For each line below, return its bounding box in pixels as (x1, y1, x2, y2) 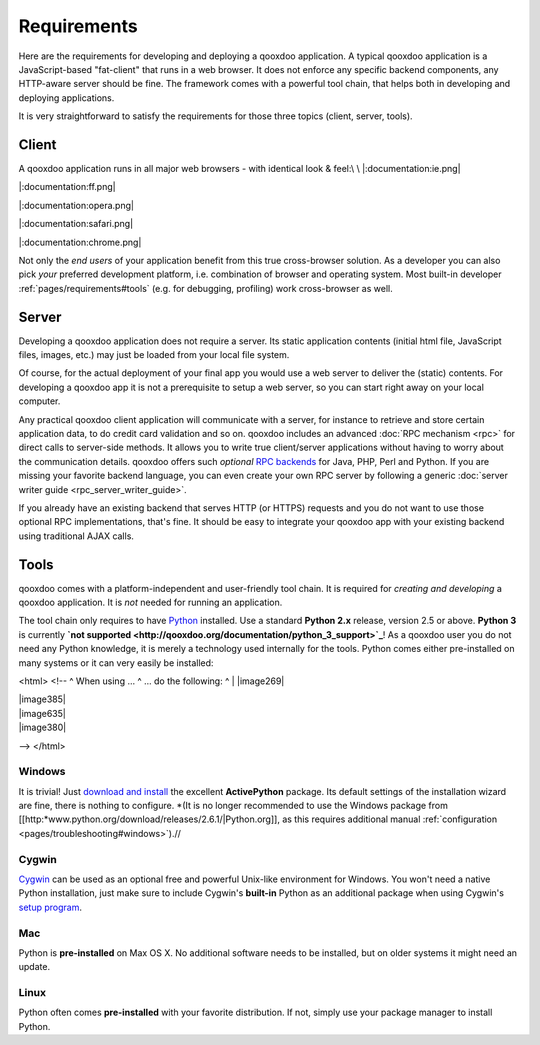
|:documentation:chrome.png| (18, 236, 142, 248)
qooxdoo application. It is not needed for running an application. (18, 596, 283, 609)
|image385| (18, 693, 67, 705)
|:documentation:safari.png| (18, 218, 134, 230)
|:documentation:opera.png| (18, 199, 135, 211)
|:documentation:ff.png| (18, 181, 116, 193)
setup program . (18, 901, 82, 913)
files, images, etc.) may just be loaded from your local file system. (18, 349, 290, 361)
